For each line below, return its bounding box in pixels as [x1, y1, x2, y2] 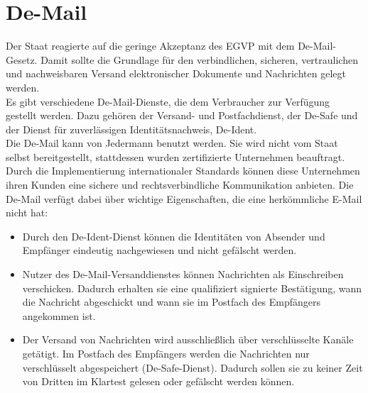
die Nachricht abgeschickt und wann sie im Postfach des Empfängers [22, 294, 321, 309]
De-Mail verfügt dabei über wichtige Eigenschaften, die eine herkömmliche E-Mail [6, 191, 362, 206]
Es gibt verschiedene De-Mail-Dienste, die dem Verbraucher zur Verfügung [6, 94, 330, 109]
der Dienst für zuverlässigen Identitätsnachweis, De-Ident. [6, 121, 257, 136]
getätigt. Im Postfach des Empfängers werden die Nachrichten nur [22, 346, 310, 360]
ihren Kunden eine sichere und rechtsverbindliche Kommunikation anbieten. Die [6, 177, 354, 192]
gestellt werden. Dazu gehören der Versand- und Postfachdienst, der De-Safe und [6, 108, 358, 123]
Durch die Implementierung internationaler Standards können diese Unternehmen [6, 163, 360, 178]
